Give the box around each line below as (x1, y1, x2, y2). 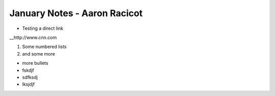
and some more (22, 51, 56, 57)
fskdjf (22, 67, 34, 73)
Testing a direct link (22, 25, 64, 31)
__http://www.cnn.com (9, 34, 57, 40)
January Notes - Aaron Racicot (9, 8, 143, 19)
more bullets (22, 60, 48, 66)
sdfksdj (22, 74, 38, 80)
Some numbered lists (22, 43, 67, 50)
